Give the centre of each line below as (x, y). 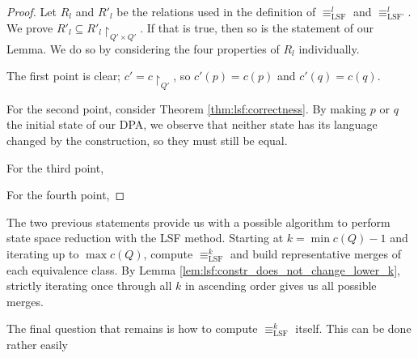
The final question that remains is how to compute (132, 328)
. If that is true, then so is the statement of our (257, 27)
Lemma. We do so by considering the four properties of (143, 48)
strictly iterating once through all (89, 286)
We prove (30, 27)
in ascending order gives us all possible (281, 286)
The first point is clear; (64, 76)
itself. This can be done (353, 328)
